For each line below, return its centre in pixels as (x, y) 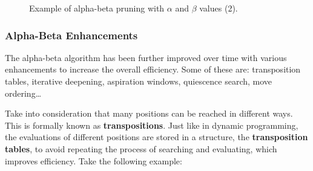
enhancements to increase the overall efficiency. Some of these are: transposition (153, 69)
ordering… (23, 93)
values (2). (219, 8)
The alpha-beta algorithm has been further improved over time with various (146, 57)
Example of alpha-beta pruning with (97, 8)
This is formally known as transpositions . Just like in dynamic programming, (152, 125)
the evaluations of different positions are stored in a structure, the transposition (156, 137)
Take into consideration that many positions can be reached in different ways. (149, 113)
